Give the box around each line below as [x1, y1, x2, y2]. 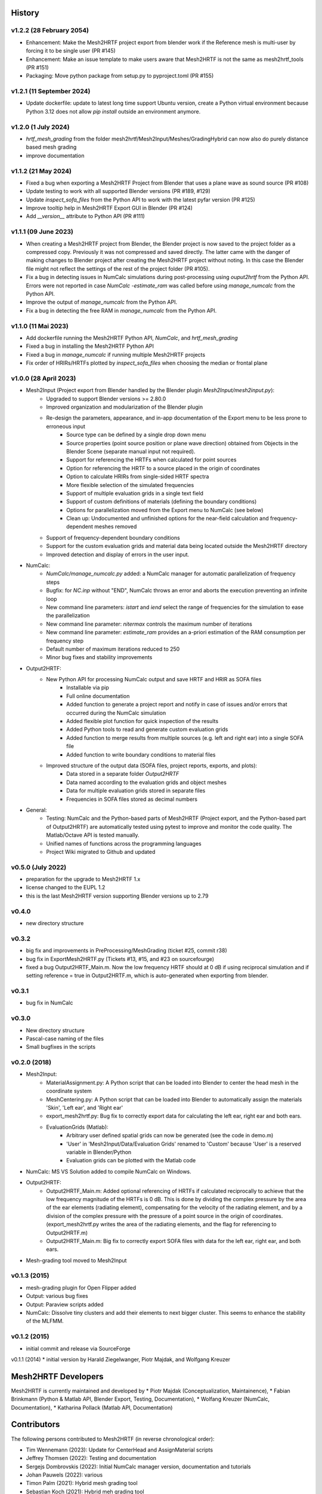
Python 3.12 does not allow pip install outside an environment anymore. [26, 108, 201, 115]
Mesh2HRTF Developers [11, 1371, 104, 1382]
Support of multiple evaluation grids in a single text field [66, 489, 204, 497]
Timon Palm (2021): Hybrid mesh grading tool [26, 1480, 138, 1487]
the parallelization [46, 612, 90, 619]
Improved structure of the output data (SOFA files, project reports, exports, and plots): [46, 762, 258, 769]
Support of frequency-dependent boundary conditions [46, 534, 180, 541]
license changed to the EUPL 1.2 [26, 884, 106, 891]
